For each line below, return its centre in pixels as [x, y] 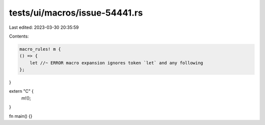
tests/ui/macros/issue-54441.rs [76, 13]
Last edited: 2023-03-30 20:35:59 [44, 27]
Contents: [19, 36]
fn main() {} [21, 116]
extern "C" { [21, 91]
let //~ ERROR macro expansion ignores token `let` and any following [117, 63]
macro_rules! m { [40, 49]
